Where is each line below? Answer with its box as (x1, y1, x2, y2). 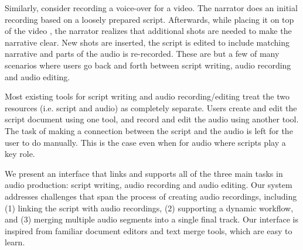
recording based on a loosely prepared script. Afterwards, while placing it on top (5, 13, 294, 25)
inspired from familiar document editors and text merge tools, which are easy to (5, 224, 292, 237)
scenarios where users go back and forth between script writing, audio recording (5, 59, 291, 71)
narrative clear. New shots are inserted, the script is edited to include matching (5, 36, 290, 48)
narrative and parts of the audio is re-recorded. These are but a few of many (5, 47, 280, 60)
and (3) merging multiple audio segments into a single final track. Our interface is (5, 213, 298, 225)
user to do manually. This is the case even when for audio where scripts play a (5, 136, 286, 148)
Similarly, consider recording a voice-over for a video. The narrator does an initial (5, 2, 298, 13)
